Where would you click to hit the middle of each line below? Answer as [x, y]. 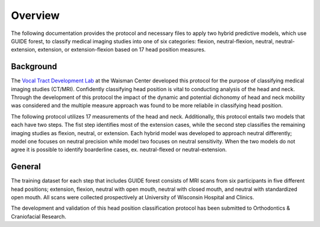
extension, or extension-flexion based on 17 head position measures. [122, 50]
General [26, 167]
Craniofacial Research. [39, 216]
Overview [35, 15]
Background [34, 67]
